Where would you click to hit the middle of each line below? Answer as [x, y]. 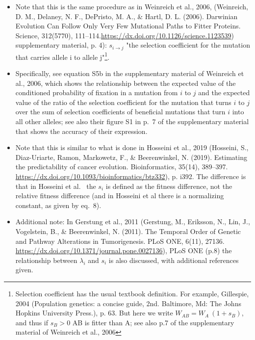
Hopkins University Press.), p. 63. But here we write [94, 313]
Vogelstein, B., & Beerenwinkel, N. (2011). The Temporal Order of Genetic [128, 231]
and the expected [224, 92]
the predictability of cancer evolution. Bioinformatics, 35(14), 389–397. [122, 167]
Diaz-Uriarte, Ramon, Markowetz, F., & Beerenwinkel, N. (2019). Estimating [131, 157]
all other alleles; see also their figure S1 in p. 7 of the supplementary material [132, 121]
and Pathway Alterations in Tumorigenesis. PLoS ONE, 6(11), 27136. [120, 241]
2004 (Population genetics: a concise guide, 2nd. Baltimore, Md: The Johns [128, 303]
